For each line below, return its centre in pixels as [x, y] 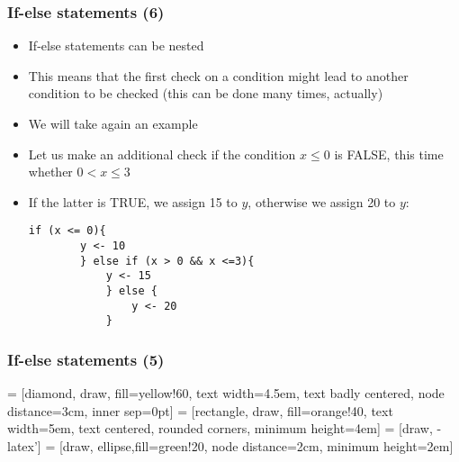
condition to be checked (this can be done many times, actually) [206, 93]
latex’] [24, 445]
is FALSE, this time [389, 154]
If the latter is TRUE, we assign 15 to [133, 201]
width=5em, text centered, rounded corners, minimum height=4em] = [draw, [220, 428]
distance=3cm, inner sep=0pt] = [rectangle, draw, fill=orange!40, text [200, 410]
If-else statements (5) [86, 359]
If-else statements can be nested [116, 45]
